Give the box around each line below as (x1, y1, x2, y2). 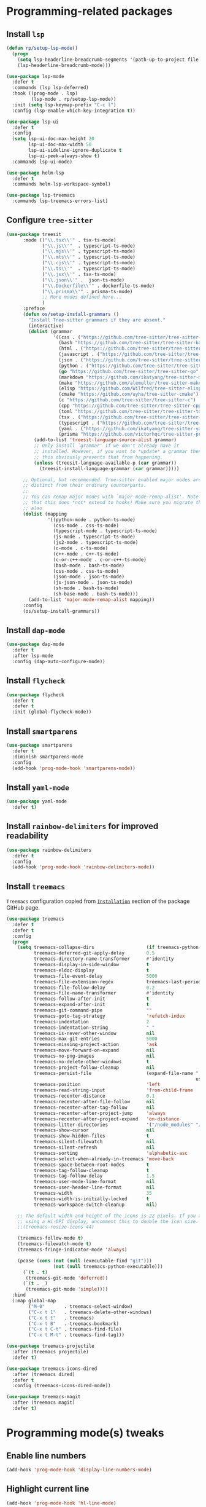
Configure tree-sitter (6, 215, 93, 226)
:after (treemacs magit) (12, 1399, 75, 1406)
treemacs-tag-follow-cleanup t (33, 1167, 150, 1173)
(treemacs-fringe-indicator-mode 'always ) (17, 1246, 128, 1253)
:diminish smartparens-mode (12, 753, 84, 760)
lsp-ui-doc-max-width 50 (28, 141, 92, 148)
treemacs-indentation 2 (33, 1018, 150, 1025)
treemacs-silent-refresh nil (33, 1144, 155, 1151)
